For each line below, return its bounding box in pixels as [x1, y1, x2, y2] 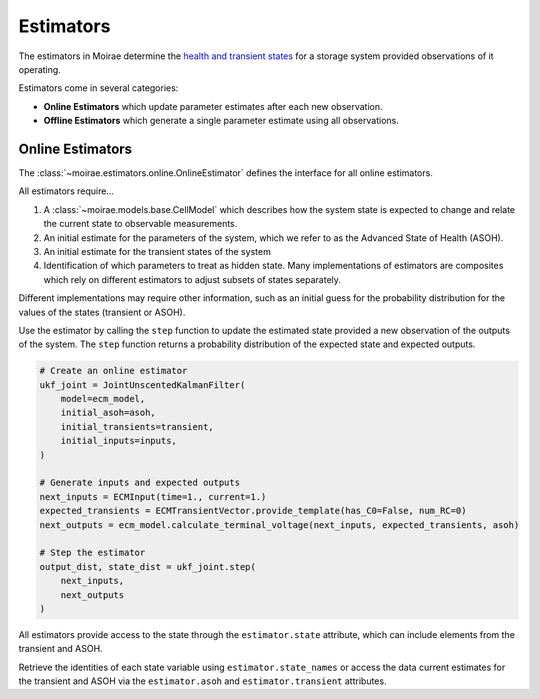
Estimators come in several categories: [18, 82, 179, 94]
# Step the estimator [39, 547, 146, 559]
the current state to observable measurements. [43, 218, 238, 230]
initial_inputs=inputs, [60, 435, 177, 447]
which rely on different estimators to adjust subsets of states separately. [43, 273, 342, 285]
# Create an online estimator [39, 365, 188, 377]
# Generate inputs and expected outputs [39, 477, 240, 489]
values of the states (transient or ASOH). [18, 306, 186, 318]
